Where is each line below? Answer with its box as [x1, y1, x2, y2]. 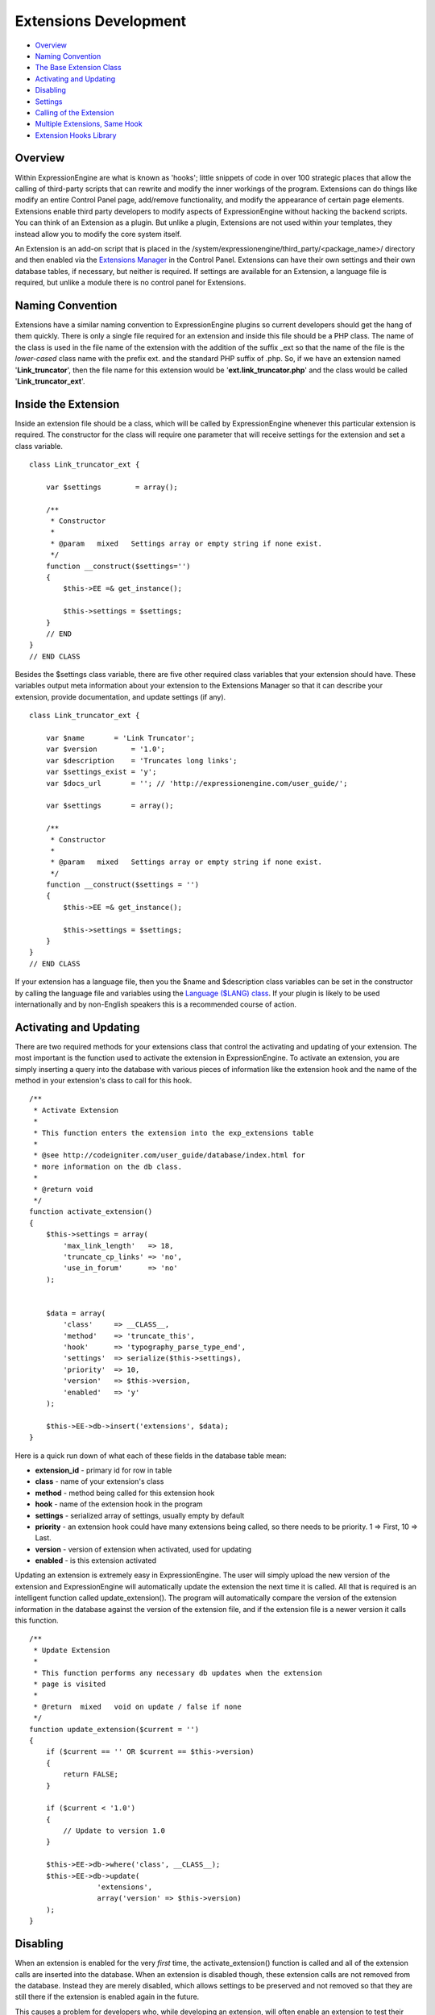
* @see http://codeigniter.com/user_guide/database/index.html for [33, 1151, 305, 1160]
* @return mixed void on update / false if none [33, 1701, 242, 1711]
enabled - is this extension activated [35, 1556, 157, 1565]
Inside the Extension [14, 397, 120, 411]
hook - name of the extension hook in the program [35, 1499, 203, 1509]
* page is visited [33, 1680, 106, 1689]
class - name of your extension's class [35, 1477, 164, 1486]
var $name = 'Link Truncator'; [45, 733, 195, 743]
